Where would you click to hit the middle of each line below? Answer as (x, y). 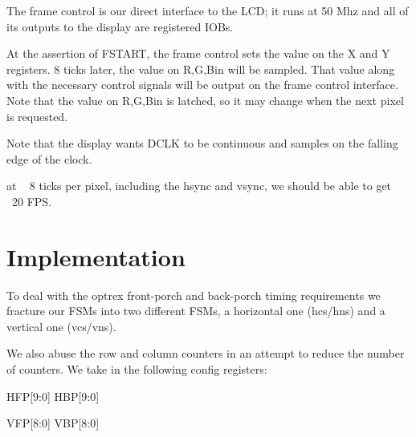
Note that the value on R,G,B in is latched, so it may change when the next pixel (205, 100)
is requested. (37, 116)
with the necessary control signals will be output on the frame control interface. (202, 85)
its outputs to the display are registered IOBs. (120, 26)
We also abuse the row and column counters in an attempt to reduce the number (206, 353)
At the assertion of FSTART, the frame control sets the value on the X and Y (198, 53)
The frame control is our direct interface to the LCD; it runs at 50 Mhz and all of (208, 10)
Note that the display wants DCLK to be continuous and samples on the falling (202, 143)
